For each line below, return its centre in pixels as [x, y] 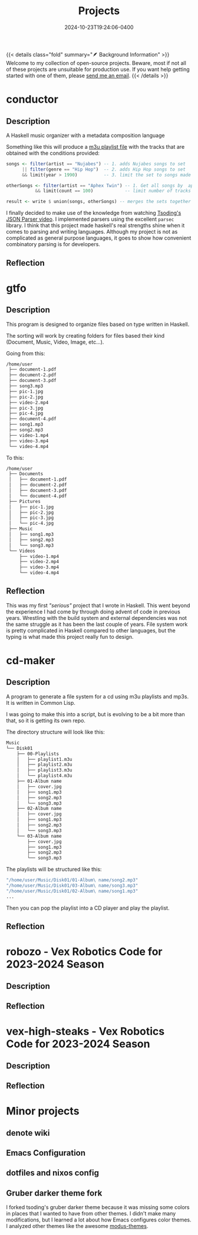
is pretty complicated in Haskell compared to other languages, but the [91, 630]
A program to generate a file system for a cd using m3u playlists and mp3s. [98, 696]
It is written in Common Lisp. [41, 703]
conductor [32, 99]
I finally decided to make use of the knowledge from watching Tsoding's [94, 213]
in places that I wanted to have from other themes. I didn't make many [91, 1214]
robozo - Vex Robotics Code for [84, 952]
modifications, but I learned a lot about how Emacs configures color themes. [99, 1220]
